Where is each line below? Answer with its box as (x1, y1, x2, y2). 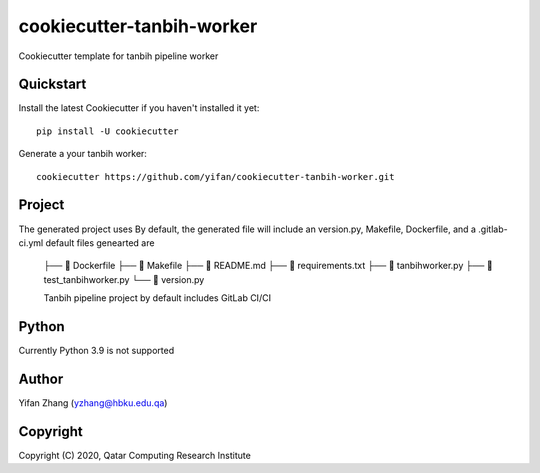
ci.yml (18, 236, 44, 249)
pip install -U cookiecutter (36, 125, 179, 137)
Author (18, 370, 64, 387)
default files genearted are (45, 236, 155, 249)
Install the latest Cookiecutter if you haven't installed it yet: (18, 102, 260, 114)
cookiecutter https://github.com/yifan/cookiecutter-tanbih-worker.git (36, 171, 395, 182)
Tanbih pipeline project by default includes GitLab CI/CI (43, 292, 272, 304)
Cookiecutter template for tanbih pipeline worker (18, 50, 219, 62)
